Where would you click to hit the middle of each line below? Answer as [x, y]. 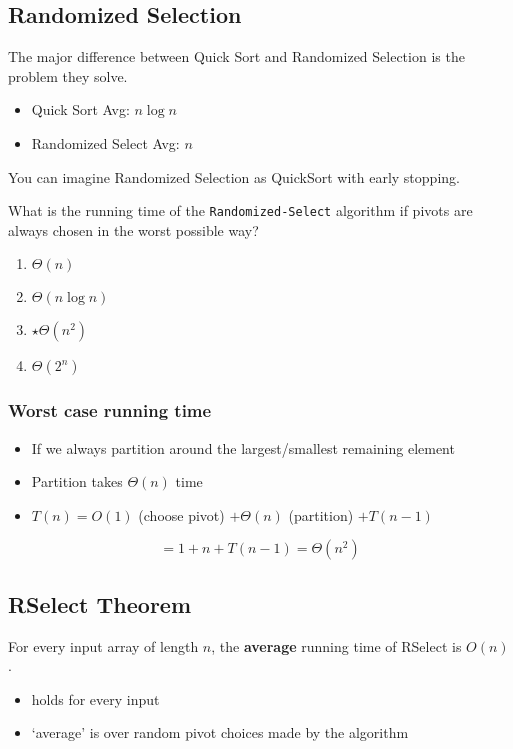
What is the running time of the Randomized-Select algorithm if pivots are [240, 210]
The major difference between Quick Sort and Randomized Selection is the [236, 56]
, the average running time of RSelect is [336, 645]
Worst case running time [110, 410]
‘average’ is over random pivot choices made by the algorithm [220, 732]
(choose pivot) [181, 514]
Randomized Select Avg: [105, 142]
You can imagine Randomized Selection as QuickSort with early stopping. [234, 176]
